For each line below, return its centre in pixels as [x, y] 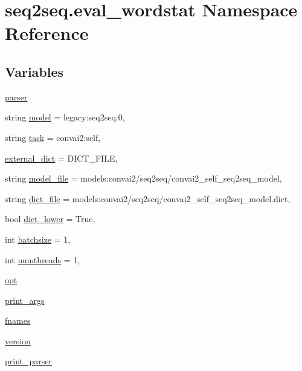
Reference [47, 33]
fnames [18, 320]
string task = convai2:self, [53, 137]
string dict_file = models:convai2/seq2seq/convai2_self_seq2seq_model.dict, [148, 198]
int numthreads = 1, [43, 259]
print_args [25, 300]
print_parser [28, 361]
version [18, 340]
